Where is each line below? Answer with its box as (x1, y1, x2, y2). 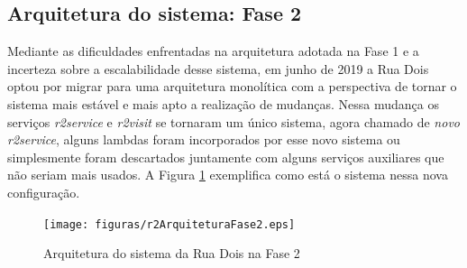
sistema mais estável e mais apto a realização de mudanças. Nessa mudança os (7, 94, 439, 113)
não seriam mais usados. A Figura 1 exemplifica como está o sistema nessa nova (7, 165, 448, 184)
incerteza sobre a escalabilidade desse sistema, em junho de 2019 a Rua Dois (7, 59, 429, 78)
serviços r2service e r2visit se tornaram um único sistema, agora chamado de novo (7, 112, 460, 131)
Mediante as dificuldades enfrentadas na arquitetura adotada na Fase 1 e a (7, 42, 419, 60)
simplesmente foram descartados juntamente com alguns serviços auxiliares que (7, 147, 444, 166)
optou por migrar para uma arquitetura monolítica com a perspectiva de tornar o (7, 77, 457, 96)
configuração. (7, 182, 80, 201)
